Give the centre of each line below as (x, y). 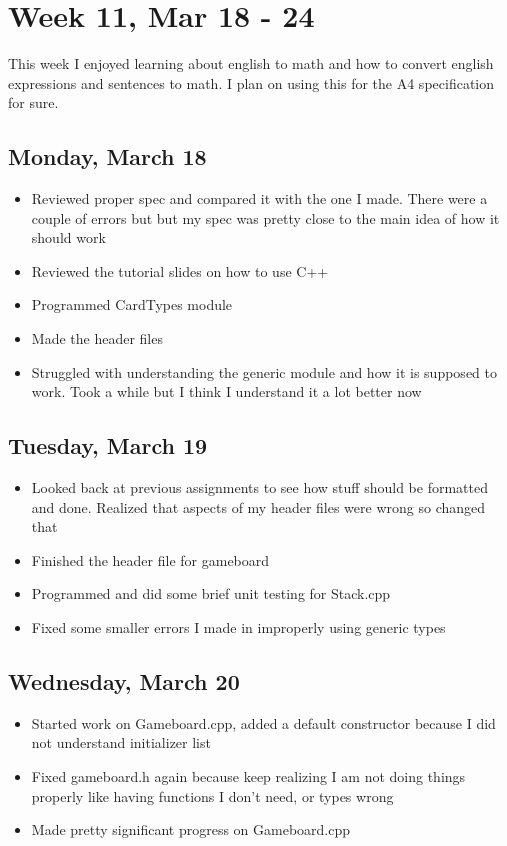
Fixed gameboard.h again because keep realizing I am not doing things (248, 776)
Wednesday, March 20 (124, 681)
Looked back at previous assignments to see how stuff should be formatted (259, 487)
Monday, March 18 (107, 156)
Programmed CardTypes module (132, 304)
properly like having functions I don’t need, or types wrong (212, 795)
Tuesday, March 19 (108, 445)
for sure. (33, 102)
